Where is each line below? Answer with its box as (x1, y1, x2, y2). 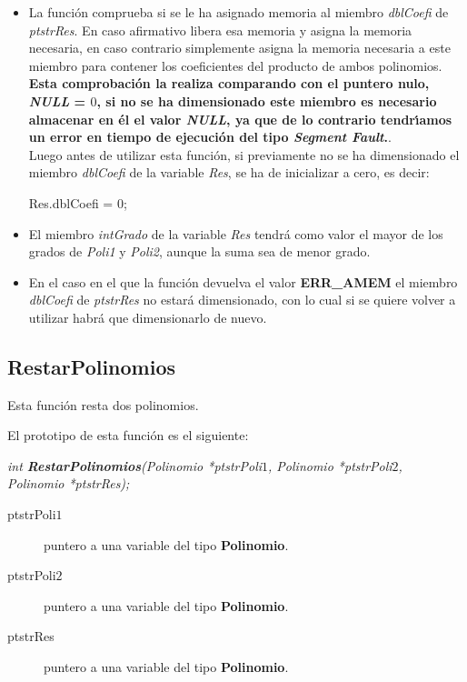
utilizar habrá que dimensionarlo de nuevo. (28, 307, 267, 326)
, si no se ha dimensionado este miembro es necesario (96, 91, 437, 110)
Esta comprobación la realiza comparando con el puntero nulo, (28, 74, 430, 93)
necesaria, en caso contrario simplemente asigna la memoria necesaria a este (28, 38, 451, 57)
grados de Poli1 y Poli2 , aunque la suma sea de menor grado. (28, 242, 371, 261)
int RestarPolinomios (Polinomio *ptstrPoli (7, 456, 263, 475)
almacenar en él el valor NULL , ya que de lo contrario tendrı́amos (28, 109, 452, 128)
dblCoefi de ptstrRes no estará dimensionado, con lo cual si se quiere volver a (28, 290, 456, 309)
